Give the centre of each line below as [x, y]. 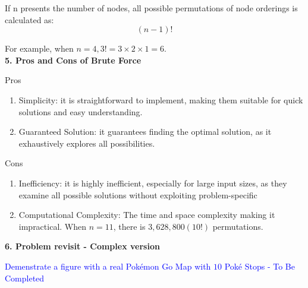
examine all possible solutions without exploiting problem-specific [138, 194]
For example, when [39, 48]
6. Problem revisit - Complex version [82, 246]
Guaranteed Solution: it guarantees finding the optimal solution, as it [145, 132]
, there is [129, 226]
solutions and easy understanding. [81, 111]
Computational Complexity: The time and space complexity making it [147, 215]
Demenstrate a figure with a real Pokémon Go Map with [108, 266]
